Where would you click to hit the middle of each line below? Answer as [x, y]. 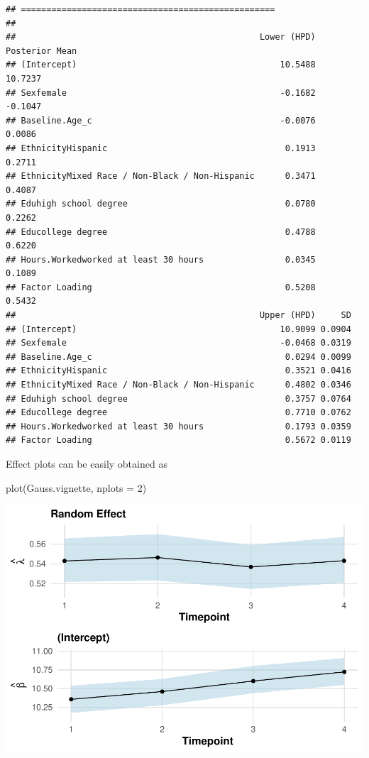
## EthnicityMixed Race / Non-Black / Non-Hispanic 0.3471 [161, 176]
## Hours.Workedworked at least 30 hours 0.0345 [161, 259]
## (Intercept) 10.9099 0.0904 [178, 329]
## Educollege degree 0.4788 [161, 232]
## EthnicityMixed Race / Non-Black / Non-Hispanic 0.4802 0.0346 [178, 385]
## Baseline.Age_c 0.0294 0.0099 [178, 357]
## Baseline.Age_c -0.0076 [161, 120]
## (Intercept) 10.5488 [161, 65]
